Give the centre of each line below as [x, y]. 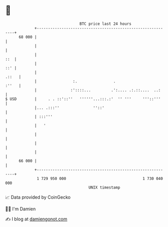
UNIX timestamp [104, 187]
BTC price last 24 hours [106, 24]
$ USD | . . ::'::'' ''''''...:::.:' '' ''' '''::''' [83, 99]
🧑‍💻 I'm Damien [21, 209]
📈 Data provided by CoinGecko [38, 197]
